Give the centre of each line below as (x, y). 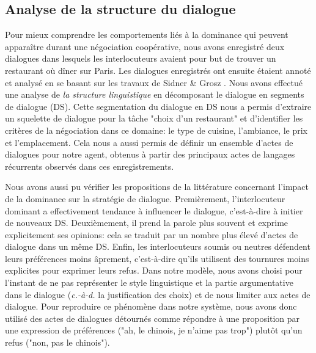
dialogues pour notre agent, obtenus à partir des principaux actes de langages (150, 154)
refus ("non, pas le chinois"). (57, 342)
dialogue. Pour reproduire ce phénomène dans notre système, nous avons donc (151, 306)
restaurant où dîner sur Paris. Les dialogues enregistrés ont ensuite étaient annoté (158, 70)
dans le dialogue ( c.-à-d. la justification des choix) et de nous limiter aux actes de (158, 294)
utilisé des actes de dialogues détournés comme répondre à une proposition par (152, 318)
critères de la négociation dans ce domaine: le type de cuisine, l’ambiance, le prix (156, 130)
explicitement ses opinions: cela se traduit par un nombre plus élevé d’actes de (152, 234)
